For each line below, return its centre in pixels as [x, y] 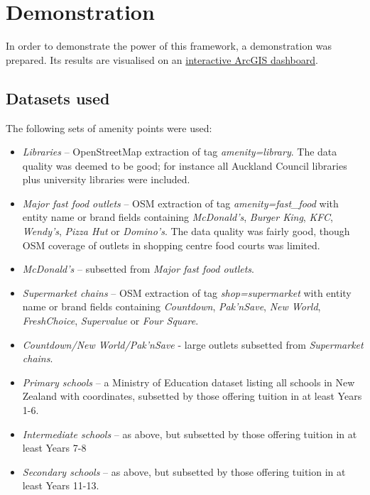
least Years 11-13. [61, 485]
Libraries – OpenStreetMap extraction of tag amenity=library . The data [180, 152]
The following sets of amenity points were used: [109, 127]
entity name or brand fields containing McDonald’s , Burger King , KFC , [178, 217]
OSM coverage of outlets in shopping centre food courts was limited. [171, 245]
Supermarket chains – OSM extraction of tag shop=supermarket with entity [187, 292]
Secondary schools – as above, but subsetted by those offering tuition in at [184, 471]
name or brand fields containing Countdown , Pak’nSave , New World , [172, 306]
